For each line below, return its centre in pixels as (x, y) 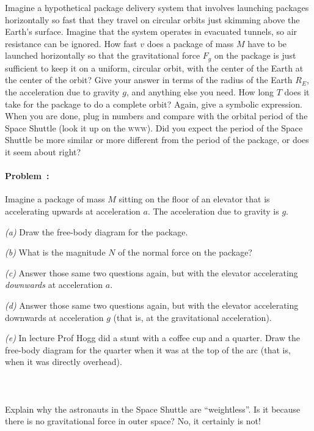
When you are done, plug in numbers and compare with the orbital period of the (156, 116)
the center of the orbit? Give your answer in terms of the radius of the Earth (149, 80)
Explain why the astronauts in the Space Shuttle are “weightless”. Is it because (153, 409)
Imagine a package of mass (55, 199)
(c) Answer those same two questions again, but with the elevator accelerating (152, 272)
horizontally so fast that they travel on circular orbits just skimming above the (152, 19)
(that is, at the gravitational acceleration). (192, 317)
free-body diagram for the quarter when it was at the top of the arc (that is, (148, 349)
